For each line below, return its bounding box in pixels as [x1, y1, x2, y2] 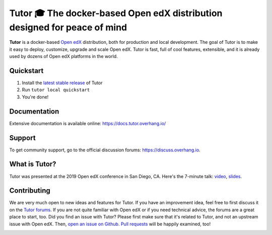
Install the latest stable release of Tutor [22, 80, 103, 86]
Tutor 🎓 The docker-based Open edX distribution [9, 8, 223, 19]
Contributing [9, 187, 50, 195]
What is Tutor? [9, 160, 56, 168]
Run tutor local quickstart [22, 87, 90, 93]
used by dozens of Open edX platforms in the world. [9, 53, 118, 60]
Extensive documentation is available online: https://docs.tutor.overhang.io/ [9, 120, 166, 126]
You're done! [22, 94, 49, 100]
